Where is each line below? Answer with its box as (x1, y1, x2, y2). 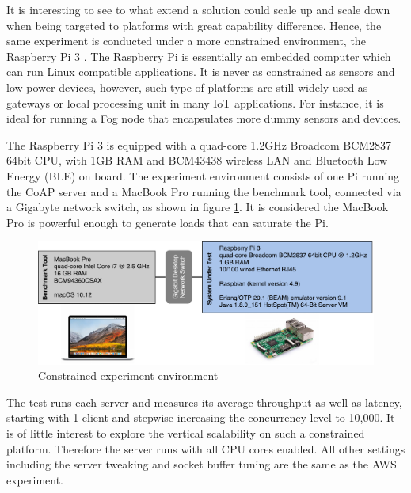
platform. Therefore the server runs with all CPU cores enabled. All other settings (6, 440, 405, 457)
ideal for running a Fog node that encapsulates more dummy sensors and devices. (6, 110, 401, 127)
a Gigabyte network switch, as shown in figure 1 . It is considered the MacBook (6, 199, 389, 215)
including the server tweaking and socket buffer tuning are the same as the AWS (6, 456, 397, 472)
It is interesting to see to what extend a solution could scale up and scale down (6, 2, 390, 17)
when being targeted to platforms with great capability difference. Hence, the (6, 17, 382, 33)
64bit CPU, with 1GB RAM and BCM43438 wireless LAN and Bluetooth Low (6, 152, 388, 169)
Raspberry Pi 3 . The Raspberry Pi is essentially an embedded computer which (6, 47, 391, 64)
